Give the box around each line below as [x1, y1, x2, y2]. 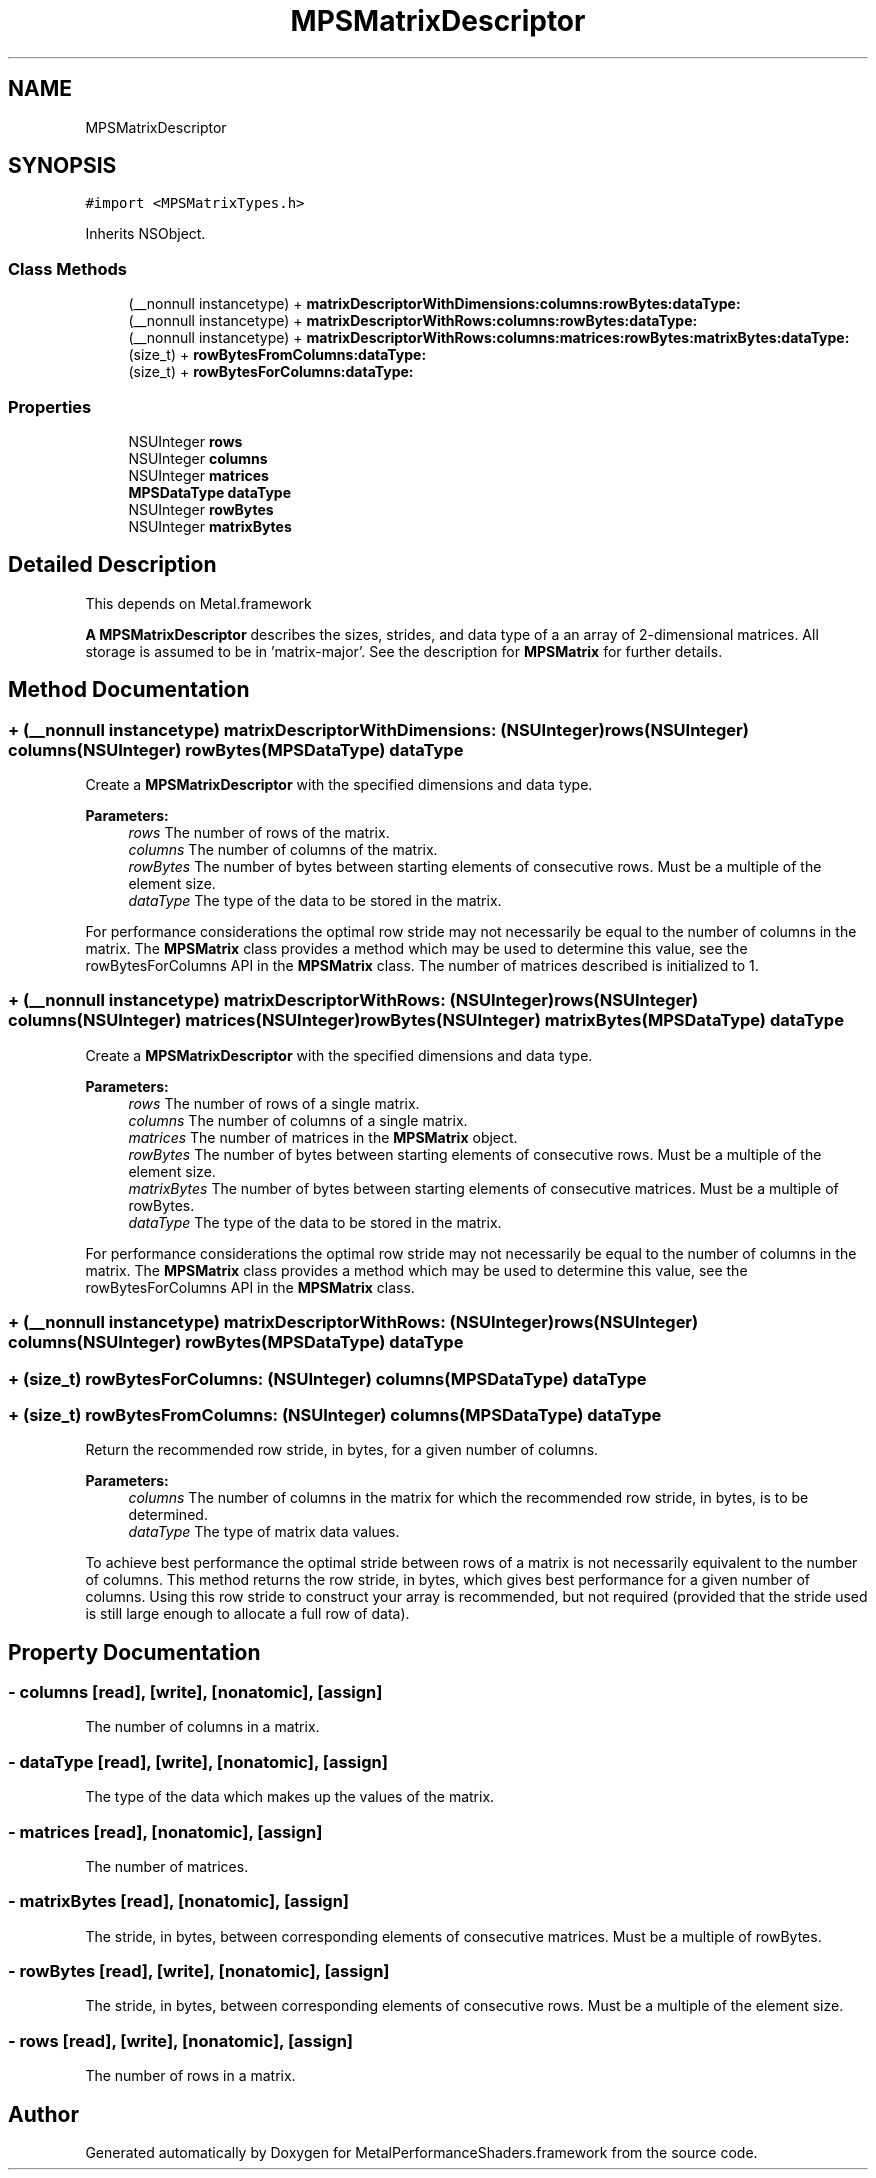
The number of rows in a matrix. [85, 2067, 296, 2085]
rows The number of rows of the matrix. [128, 824, 390, 841]
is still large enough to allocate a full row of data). [85, 1605, 410, 1623]
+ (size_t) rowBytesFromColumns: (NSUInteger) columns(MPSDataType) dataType [8, 1404, 662, 1425]
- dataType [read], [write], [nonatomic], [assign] [8, 1751, 388, 1772]
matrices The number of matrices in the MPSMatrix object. [128, 1128, 518, 1146]
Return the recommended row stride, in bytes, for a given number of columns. [85, 1441, 599, 1459]
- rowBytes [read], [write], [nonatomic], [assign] [8, 1961, 390, 1982]
